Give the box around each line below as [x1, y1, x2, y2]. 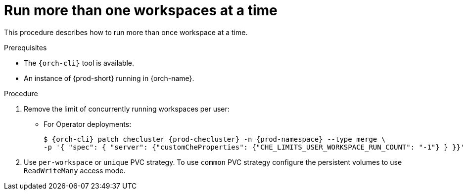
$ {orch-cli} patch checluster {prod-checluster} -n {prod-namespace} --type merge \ [44, 135, 386, 143]
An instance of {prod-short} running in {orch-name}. [24, 74, 194, 82]
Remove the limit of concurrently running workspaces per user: [24, 104, 230, 113]
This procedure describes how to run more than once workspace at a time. [4, 28, 248, 37]
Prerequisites [4, 43, 47, 52]
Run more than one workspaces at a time [4, 2, 278, 19]
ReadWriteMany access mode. [24, 166, 126, 175]
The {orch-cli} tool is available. [24, 58, 135, 67]
